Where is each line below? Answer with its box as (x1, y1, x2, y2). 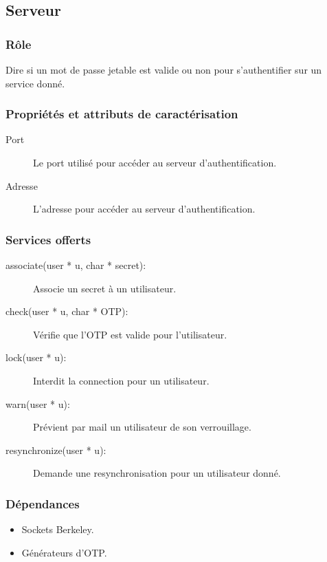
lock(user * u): (5, 350, 67, 365)
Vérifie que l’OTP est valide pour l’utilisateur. (33, 327, 227, 341)
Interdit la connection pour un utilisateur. (33, 373, 210, 387)
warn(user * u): (5, 396, 70, 411)
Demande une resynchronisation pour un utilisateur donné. (33, 466, 281, 480)
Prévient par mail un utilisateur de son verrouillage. (33, 420, 251, 434)
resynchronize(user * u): (5, 442, 106, 457)
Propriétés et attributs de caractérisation (5, 105, 238, 122)
